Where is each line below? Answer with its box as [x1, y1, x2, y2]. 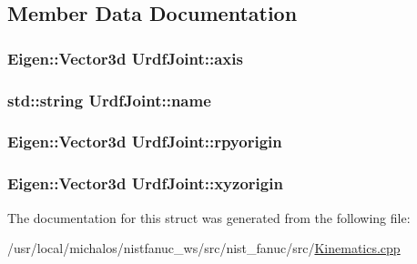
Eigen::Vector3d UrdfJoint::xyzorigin [7, 172, 283, 195]
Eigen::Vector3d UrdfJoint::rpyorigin [7, 130, 282, 153]
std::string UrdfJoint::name [7, 88, 211, 111]
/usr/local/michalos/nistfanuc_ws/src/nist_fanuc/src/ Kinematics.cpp [7, 239, 401, 258]
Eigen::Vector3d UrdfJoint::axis [7, 46, 243, 69]
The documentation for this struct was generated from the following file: [7, 208, 411, 227]
